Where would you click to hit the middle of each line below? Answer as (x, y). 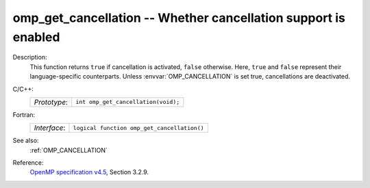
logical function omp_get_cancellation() (139, 127)
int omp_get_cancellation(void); (128, 102)
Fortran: (24, 115)
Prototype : (51, 102)
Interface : (50, 128)
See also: (26, 141)
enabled (36, 37)
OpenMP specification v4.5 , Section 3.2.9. (89, 172)
